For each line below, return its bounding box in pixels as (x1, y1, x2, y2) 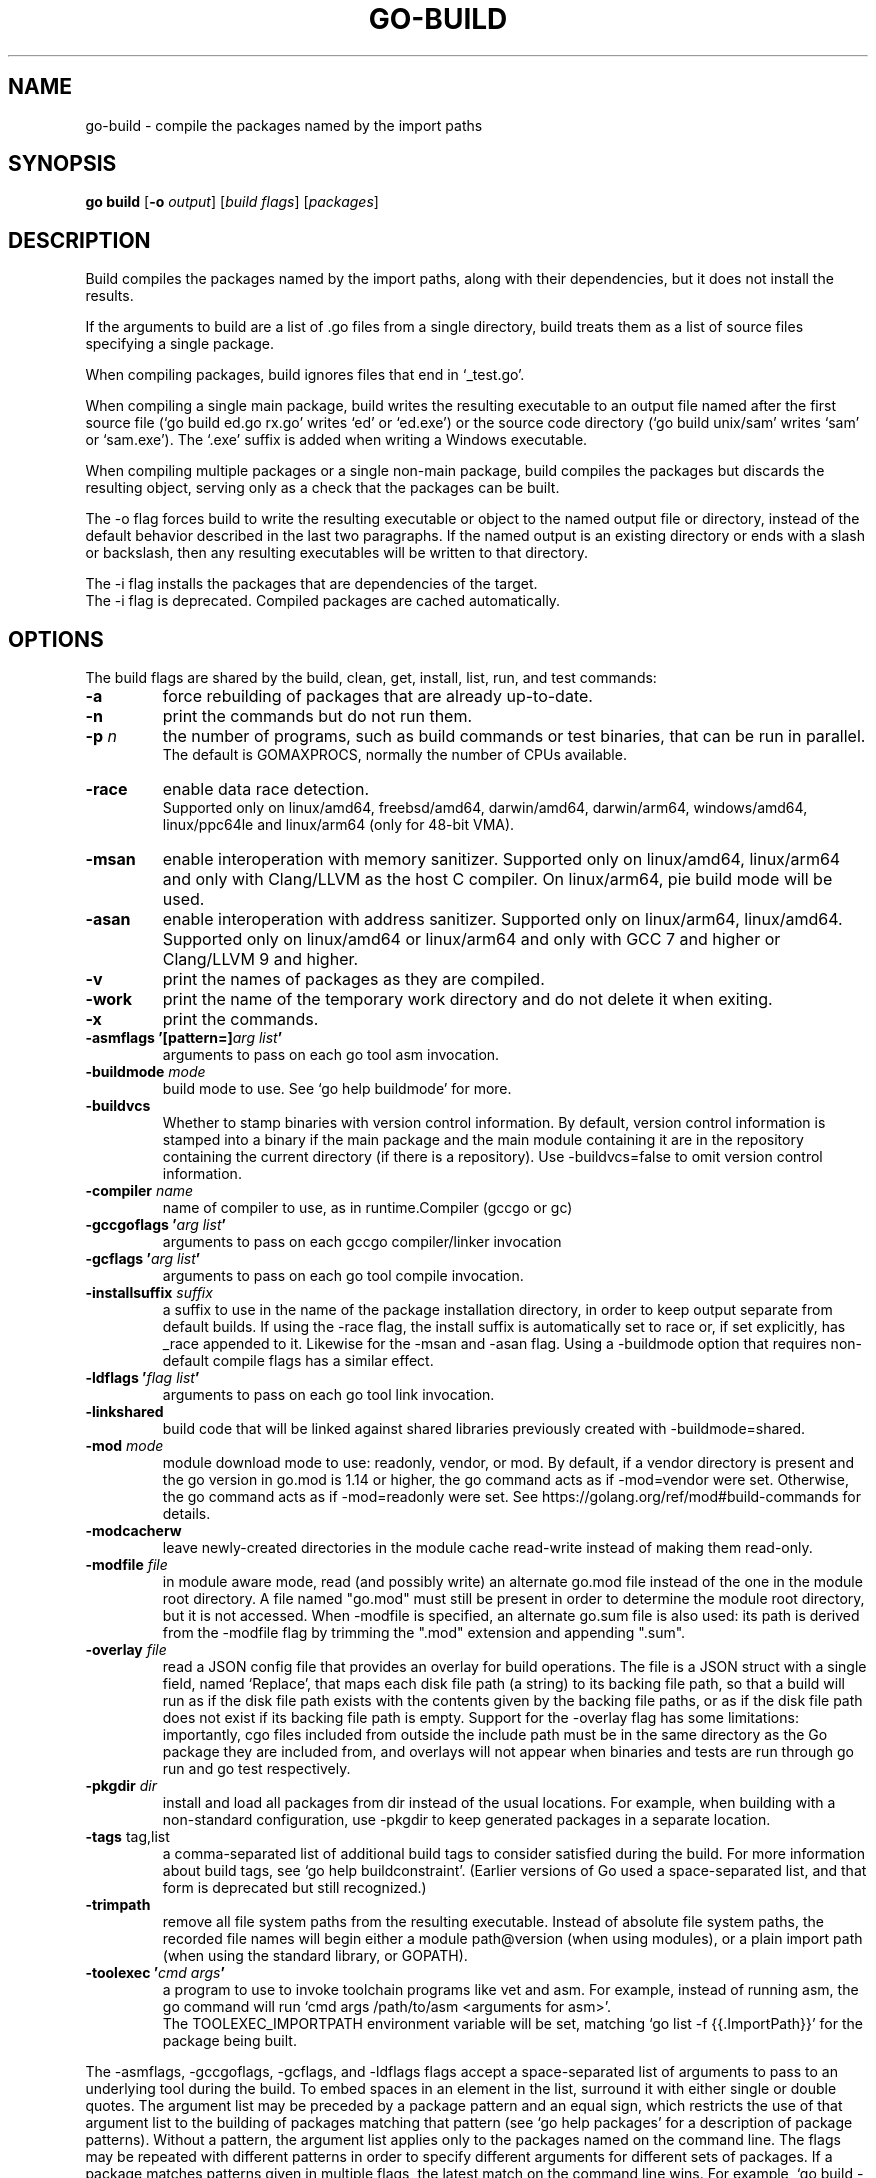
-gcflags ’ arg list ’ (85, 1250, 201, 1268)
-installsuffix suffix (85, 1284, 213, 1302)
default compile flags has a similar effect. (162, 1352, 434, 1370)
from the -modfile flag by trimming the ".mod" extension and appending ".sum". (162, 1624, 686, 1642)
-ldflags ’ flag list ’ (85, 1369, 200, 1387)
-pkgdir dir (85, 1777, 157, 1795)
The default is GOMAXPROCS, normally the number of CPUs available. (162, 746, 627, 764)
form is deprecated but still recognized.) (162, 1879, 427, 1897)
